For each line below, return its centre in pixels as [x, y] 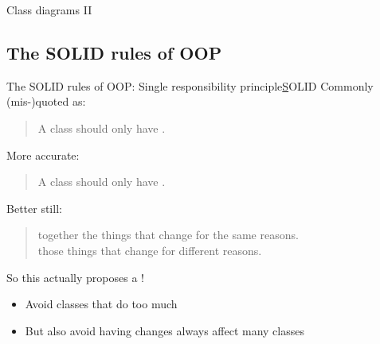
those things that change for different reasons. [150, 250]
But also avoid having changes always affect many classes [165, 330]
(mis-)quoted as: [46, 101]
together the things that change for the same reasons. [168, 235]
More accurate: [43, 155]
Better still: [34, 208]
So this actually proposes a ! [75, 277]
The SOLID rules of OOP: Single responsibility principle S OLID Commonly [190, 85]
